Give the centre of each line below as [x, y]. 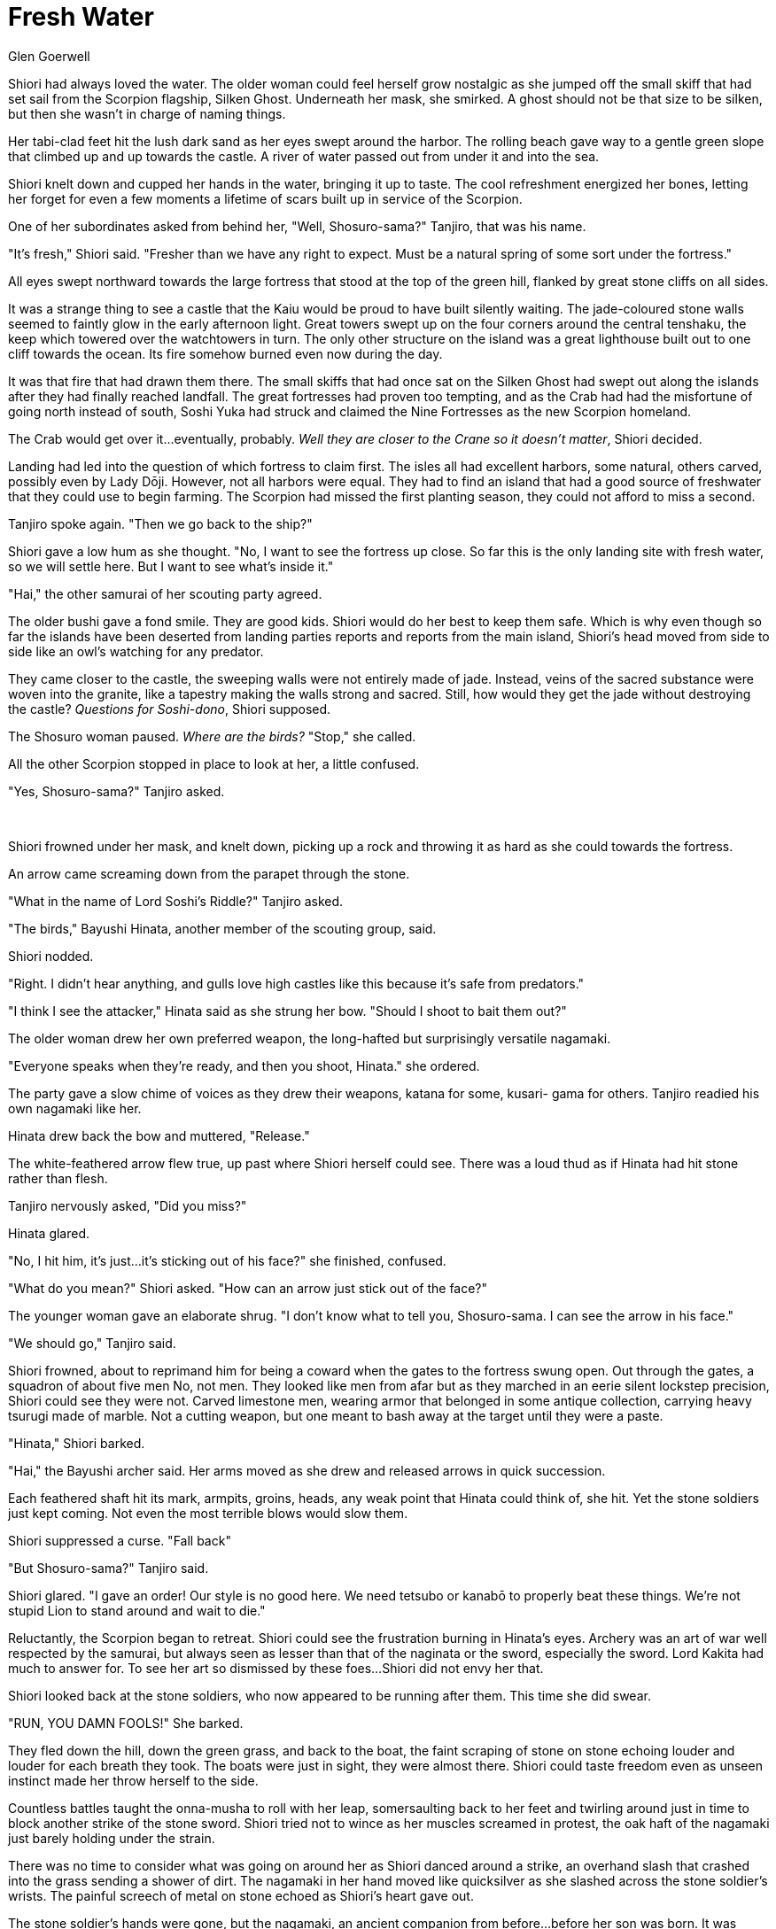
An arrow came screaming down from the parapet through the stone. [209, 873]
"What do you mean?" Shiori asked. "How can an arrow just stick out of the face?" [248, 1288]
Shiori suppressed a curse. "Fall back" [120, 1540]
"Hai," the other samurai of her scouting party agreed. [165, 593]
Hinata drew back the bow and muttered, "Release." [159, 1135]
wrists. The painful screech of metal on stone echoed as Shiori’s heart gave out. [241, 1895]
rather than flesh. [58, 1178]
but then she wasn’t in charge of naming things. [147, 113]
